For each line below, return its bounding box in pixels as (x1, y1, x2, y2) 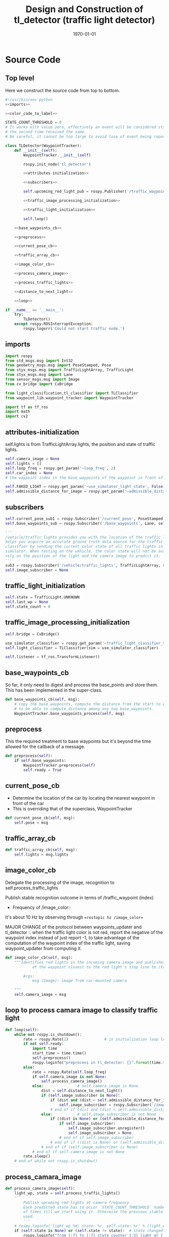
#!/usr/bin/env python (5, 97, 53, 102)
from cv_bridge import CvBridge (5, 381, 73, 386)
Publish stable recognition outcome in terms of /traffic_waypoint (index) (5, 894, 154, 901)
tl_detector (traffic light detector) (14, 14, 155, 26)
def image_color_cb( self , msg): (5, 955, 73, 960)
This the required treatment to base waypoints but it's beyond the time (5, 738, 151, 745)
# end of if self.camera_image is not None (32, 1149, 125, 1154)
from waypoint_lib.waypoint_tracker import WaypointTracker (5, 395, 134, 401)
